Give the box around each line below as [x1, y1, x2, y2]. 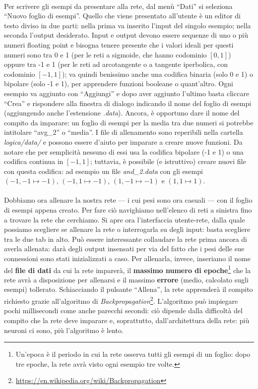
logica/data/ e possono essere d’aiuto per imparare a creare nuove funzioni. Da [4, 136, 243, 147]
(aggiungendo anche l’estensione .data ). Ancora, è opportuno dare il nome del [4, 108, 240, 118]
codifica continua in [4, 156, 64, 167]
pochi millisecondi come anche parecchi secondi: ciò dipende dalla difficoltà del [4, 305, 243, 316]
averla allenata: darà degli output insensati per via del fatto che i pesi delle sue [4, 243, 245, 254]
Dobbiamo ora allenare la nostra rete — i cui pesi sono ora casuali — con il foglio [4, 195, 253, 205]
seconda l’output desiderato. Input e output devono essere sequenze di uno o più [4, 30, 249, 40]
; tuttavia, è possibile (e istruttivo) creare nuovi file [90, 156, 246, 167]
